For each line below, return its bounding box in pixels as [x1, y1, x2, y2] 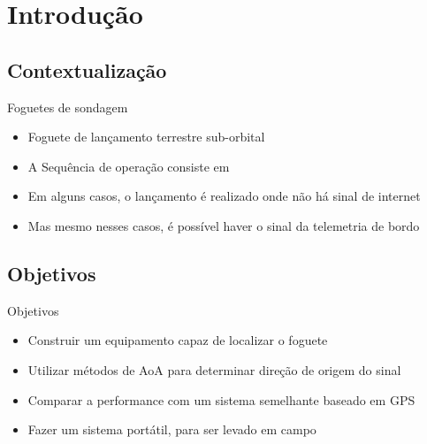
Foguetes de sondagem [7, 97, 128, 116]
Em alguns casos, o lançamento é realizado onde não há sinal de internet [27, 187, 421, 205]
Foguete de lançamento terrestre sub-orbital [27, 127, 265, 146]
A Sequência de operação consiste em [27, 157, 230, 175]
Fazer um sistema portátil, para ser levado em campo [27, 420, 316, 439]
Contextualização [7, 56, 167, 83]
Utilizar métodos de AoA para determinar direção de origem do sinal [27, 360, 401, 379]
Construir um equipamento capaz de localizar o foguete [27, 331, 328, 349]
